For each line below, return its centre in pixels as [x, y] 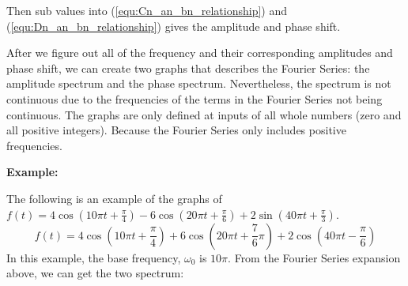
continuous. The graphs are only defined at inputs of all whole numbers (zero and [204, 114]
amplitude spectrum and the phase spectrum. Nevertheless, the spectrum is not [199, 83]
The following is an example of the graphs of [114, 198]
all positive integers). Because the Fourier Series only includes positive [176, 130]
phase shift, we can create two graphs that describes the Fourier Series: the [188, 68]
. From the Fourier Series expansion [314, 257]
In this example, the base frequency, [94, 257]
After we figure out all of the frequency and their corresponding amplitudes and [200, 53]
